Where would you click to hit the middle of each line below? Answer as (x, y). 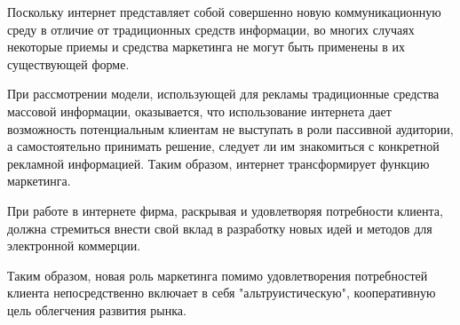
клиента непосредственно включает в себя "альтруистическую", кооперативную (222, 293)
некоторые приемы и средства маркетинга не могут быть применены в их (206, 47)
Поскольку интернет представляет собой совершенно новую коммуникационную (224, 12)
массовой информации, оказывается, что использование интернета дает (199, 111)
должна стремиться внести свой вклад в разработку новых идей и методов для (220, 228)
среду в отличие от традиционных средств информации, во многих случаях (211, 29)
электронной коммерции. (74, 246)
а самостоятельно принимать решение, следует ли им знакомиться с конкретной (223, 146)
